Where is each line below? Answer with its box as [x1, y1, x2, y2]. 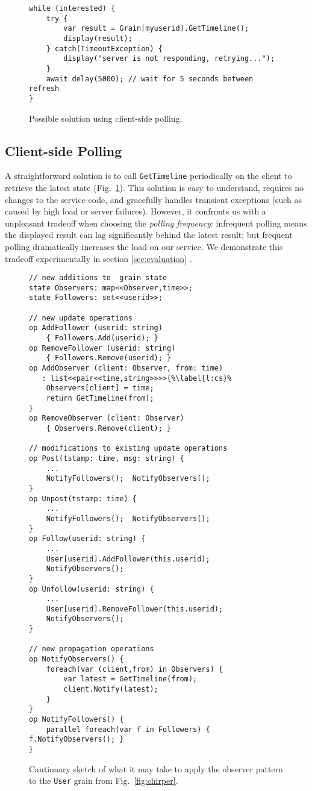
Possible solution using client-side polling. [29, 111, 183, 124]
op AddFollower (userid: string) [29, 324, 163, 333]
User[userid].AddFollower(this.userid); [46, 554, 210, 563]
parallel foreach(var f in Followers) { [46, 725, 210, 734]
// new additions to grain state [29, 274, 167, 283]
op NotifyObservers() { [29, 655, 124, 664]
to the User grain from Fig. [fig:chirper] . [29, 774, 178, 787]
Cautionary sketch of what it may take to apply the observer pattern [29, 762, 283, 775]
